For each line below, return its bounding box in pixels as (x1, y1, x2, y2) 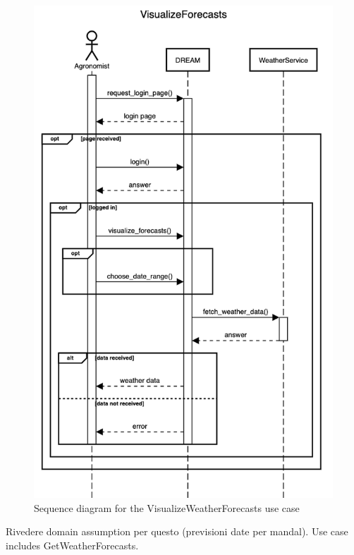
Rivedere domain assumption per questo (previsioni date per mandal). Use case (6, 524, 348, 539)
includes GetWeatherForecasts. (6, 537, 139, 552)
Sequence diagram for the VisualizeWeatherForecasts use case (34, 500, 300, 515)
